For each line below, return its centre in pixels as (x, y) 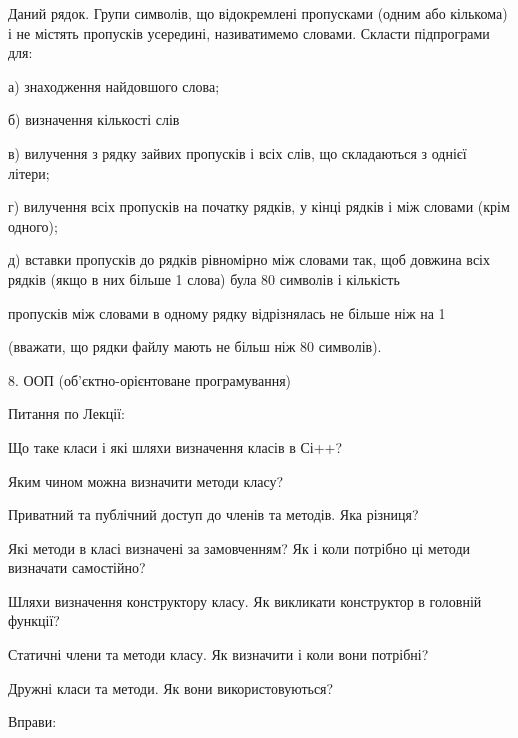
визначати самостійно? (77, 567)
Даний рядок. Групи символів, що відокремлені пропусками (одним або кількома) (258, 13)
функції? (34, 620)
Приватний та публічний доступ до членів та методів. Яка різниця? (213, 514)
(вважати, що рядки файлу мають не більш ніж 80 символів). (195, 346)
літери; (29, 172)
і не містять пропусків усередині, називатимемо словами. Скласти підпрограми (249, 32)
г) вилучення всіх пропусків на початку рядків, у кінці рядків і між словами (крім (259, 206)
